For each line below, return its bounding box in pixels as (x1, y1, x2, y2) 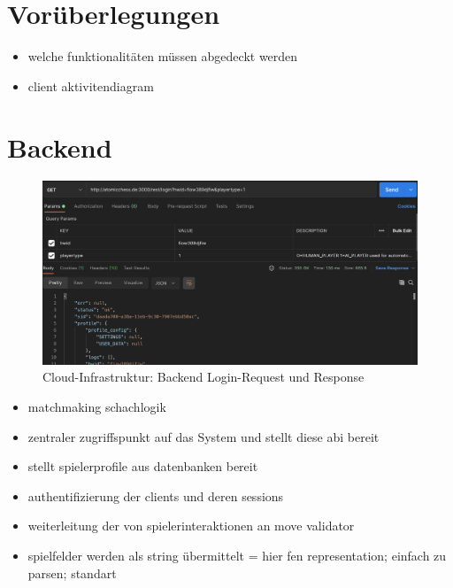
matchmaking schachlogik (27, 398, 166, 416)
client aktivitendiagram (27, 76, 154, 95)
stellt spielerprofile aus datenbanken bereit (27, 457, 258, 476)
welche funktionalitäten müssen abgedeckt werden (27, 47, 298, 66)
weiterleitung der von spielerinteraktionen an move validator (27, 516, 355, 535)
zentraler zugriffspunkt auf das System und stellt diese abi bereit (27, 427, 380, 445)
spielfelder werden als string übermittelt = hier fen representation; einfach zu (27, 546, 447, 565)
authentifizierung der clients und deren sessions (27, 486, 284, 505)
